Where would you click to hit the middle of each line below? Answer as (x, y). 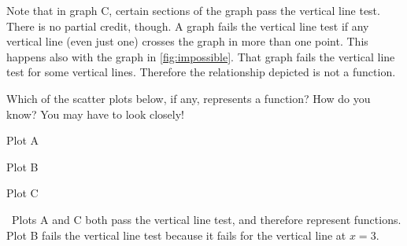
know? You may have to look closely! (96, 114)
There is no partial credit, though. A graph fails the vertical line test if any (188, 26)
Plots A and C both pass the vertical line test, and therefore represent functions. (206, 219)
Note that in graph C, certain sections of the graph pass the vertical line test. (193, 10)
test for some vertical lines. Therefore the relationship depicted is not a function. (201, 72)
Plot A (23, 140)
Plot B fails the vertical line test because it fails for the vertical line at (176, 235)
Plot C (22, 193)
